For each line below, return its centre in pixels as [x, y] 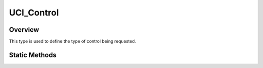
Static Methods [33, 55]
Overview [24, 30]
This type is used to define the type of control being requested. [73, 41]
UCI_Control [34, 13]
